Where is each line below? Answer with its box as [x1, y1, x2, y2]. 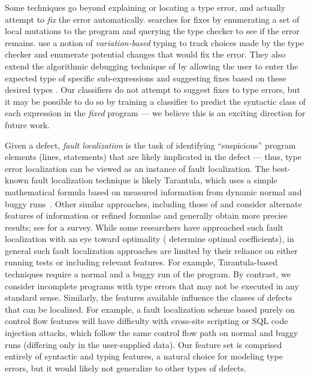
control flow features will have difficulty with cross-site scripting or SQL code [5, 315, 288, 327]
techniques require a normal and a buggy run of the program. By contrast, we [5, 268, 291, 280]
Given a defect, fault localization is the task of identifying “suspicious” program [5, 138, 296, 151]
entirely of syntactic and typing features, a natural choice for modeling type [5, 350, 283, 362]
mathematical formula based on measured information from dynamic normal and [5, 185, 302, 198]
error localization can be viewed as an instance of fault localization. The [5, 162, 270, 174]
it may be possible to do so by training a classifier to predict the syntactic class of [5, 95, 306, 107]
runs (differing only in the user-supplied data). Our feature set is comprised [5, 338, 282, 350]
